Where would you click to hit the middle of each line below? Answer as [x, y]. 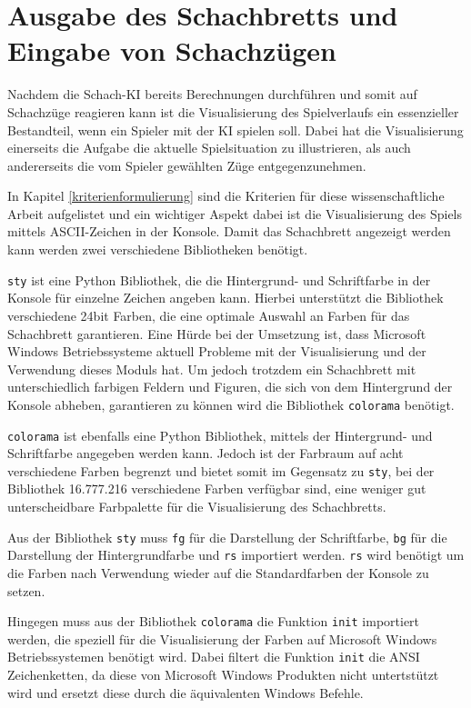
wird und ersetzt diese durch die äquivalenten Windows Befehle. [185, 692]
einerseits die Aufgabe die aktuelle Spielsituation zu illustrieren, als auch [209, 148]
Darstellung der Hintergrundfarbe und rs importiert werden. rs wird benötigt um [236, 555]
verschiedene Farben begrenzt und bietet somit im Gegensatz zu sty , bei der [221, 470]
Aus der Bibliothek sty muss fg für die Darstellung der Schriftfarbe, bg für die [227, 537]
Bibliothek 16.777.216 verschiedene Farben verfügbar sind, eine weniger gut [217, 489]
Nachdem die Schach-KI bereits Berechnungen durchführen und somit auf [212, 94]
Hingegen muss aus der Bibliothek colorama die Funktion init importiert [214, 621]
